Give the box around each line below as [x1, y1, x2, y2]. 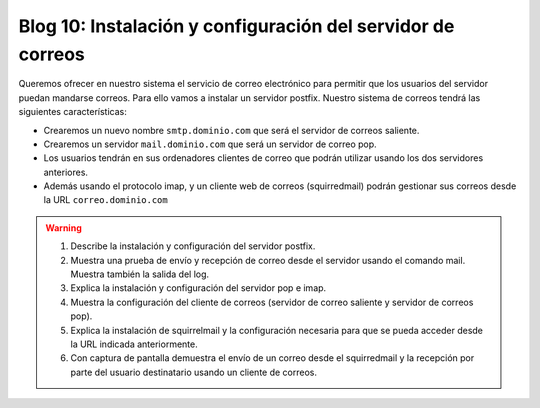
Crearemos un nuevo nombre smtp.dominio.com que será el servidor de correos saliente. [43, 124, 420, 136]
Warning [45, 221, 82, 234]
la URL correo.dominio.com [43, 194, 169, 206]
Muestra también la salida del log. [70, 268, 210, 280]
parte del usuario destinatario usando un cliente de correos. [70, 366, 317, 378]
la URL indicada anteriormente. [70, 338, 199, 350]
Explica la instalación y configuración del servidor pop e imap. [70, 282, 327, 294]
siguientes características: [18, 106, 127, 118]
